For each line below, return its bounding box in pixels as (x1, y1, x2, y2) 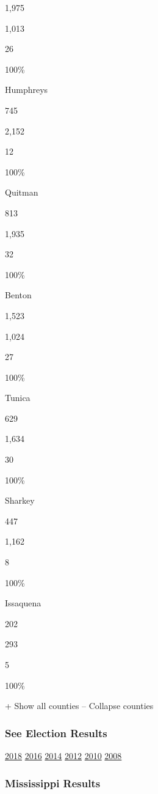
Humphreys (5, 83, 48, 96)
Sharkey (5, 494, 35, 507)
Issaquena (5, 597, 41, 609)
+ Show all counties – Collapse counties (5, 699, 154, 712)
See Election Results (5, 725, 107, 740)
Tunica (5, 391, 31, 404)
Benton (5, 289, 32, 301)
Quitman (5, 186, 38, 199)
